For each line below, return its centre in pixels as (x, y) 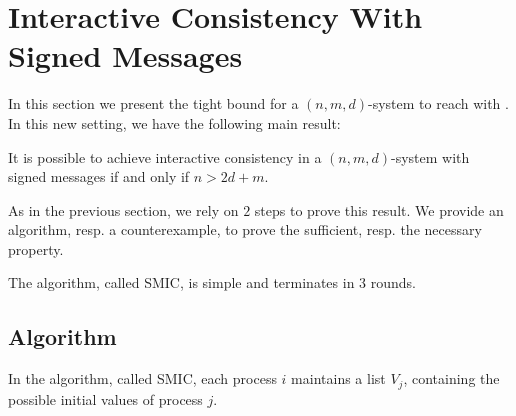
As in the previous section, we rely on (123, 209)
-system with (430, 156)
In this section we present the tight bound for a (153, 103)
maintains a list (338, 378)
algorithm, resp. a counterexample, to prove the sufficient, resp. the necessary (245, 229)
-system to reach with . (438, 103)
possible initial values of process (105, 398)
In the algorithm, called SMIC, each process (142, 378)
